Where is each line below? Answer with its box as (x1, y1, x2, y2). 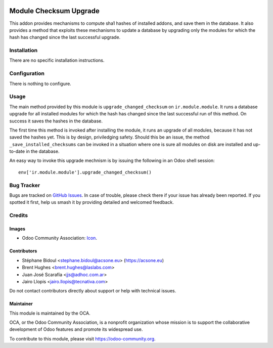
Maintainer (9, 301, 33, 307)
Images (9, 226, 25, 232)
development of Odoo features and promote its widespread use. (9, 326, 143, 332)
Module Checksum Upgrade (9, 7, 100, 15)
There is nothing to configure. (9, 80, 72, 86)
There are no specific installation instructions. (9, 57, 105, 63)
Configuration (9, 70, 45, 77)
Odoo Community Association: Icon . (22, 235, 97, 241)
